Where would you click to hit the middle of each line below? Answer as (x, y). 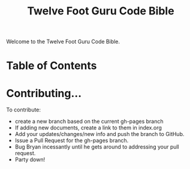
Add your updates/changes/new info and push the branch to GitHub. (99, 134)
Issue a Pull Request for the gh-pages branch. (72, 141)
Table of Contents (52, 66)
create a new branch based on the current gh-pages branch (89, 122)
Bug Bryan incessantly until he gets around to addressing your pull (97, 147)
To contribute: (23, 110)
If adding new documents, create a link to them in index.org (88, 128)
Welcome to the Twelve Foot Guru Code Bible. (63, 42)
